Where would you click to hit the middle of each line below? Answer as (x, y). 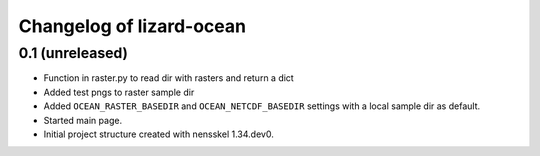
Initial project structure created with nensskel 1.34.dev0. (158, 134)
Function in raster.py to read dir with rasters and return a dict (168, 78)
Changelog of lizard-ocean (132, 26)
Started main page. (83, 120)
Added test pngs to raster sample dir (119, 92)
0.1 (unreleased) (73, 53)
